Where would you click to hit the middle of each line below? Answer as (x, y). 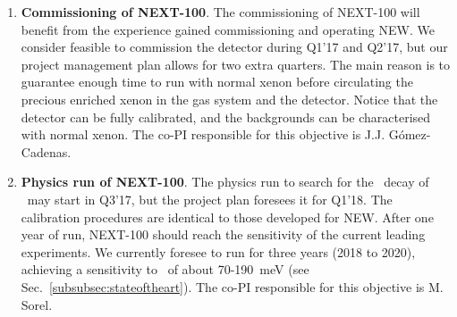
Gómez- (410, 134)
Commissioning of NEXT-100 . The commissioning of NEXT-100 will (220, 12)
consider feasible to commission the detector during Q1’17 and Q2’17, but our (234, 47)
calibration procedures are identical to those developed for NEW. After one (227, 217)
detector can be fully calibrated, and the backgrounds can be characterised (226, 117)
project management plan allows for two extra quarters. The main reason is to (236, 64)
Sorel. (37, 304)
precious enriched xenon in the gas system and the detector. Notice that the (229, 99)
